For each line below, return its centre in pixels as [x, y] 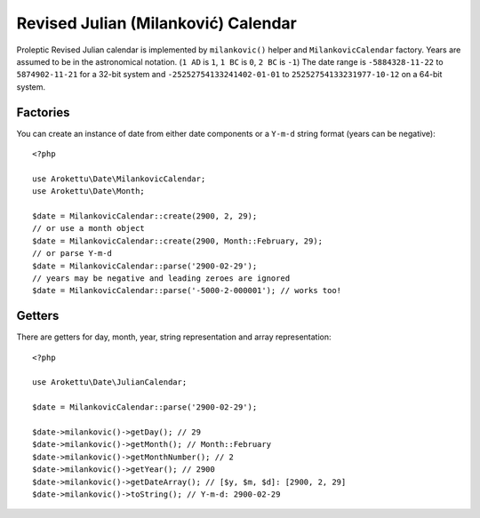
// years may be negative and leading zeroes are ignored [161, 278]
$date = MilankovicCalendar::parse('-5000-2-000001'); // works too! [187, 291]
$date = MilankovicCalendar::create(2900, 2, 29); [145, 216]
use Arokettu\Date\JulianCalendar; [110, 383]
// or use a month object [89, 228]
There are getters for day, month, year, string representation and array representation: [174, 337]
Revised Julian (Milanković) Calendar [156, 23]
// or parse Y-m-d [72, 254]
